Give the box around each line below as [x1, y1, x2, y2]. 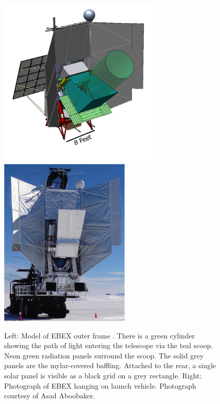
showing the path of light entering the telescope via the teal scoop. [4, 340, 213, 351]
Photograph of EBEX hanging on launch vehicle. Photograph [4, 380, 196, 391]
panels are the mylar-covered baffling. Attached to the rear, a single [4, 360, 216, 371]
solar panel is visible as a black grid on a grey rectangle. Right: [4, 370, 202, 380]
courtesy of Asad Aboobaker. [4, 390, 95, 401]
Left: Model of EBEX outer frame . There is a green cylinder [4, 330, 195, 341]
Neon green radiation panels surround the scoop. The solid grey [4, 350, 204, 360]
